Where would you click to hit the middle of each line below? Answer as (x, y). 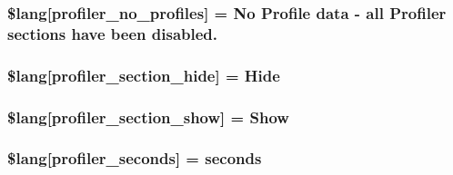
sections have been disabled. (113, 33)
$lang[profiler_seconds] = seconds (135, 158)
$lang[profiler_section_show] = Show (148, 117)
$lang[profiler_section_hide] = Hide (144, 75)
